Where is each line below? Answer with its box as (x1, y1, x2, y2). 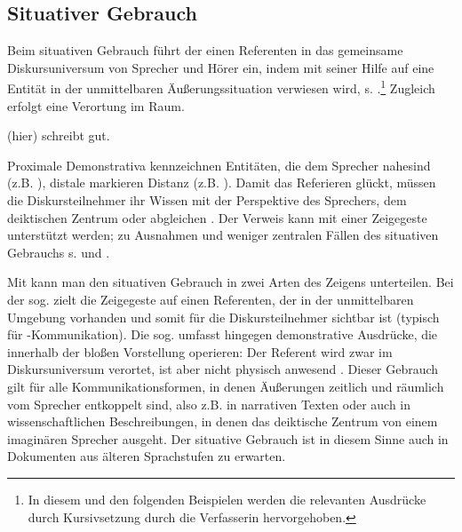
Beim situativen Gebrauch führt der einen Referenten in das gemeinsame (7, 41, 403, 60)
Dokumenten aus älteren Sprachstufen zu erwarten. (7, 447, 286, 465)
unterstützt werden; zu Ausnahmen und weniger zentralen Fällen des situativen (7, 226, 439, 244)
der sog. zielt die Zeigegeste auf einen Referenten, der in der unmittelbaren (7, 290, 414, 308)
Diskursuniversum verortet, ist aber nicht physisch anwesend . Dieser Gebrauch (7, 360, 439, 378)
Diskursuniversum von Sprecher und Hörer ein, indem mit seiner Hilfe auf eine (7, 58, 434, 76)
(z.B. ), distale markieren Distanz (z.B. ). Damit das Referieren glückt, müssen (7, 173, 436, 192)
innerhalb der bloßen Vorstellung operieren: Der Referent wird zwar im (7, 342, 393, 361)
